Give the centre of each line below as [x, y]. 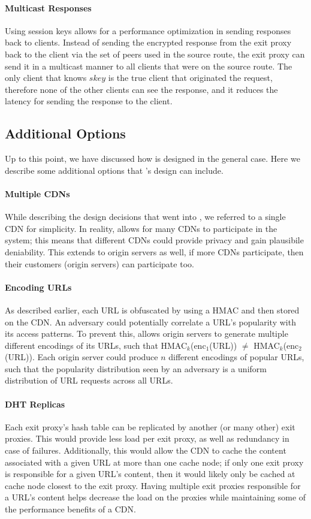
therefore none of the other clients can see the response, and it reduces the [141, 89]
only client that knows [46, 78]
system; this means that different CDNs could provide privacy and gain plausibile [154, 240]
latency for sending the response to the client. [89, 101]
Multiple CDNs [37, 193]
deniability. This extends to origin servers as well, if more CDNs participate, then [154, 251]
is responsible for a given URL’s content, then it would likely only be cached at [150, 474]
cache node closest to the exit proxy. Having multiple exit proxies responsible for [153, 485]
